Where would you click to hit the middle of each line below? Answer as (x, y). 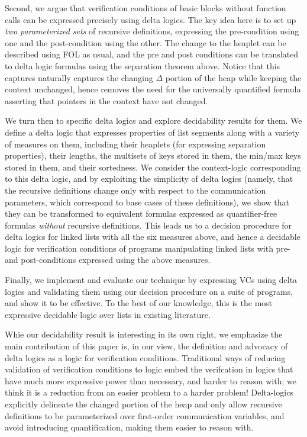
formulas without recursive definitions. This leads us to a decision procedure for (148, 225)
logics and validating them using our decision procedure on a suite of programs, (149, 291)
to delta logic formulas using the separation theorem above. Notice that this (143, 65)
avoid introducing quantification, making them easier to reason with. (129, 427)
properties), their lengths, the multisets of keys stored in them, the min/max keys (153, 155)
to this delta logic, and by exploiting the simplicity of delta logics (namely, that (149, 179)
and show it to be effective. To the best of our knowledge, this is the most (139, 303)
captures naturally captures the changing (79, 77)
